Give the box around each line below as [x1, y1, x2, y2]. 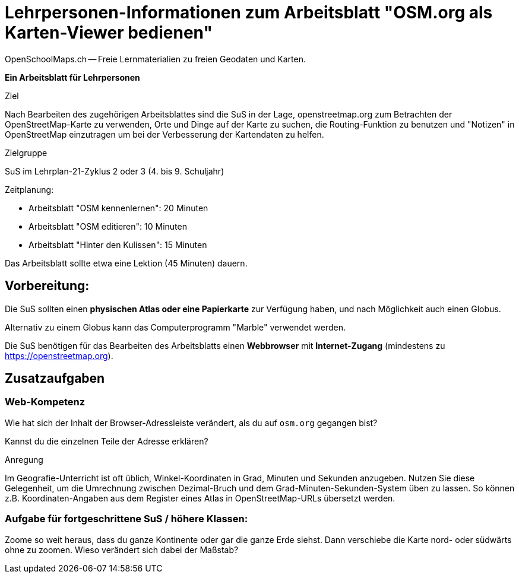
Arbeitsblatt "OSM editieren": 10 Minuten [29, 221, 187, 231]
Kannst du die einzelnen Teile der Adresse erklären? [5, 436, 208, 446]
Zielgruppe [5, 147, 48, 158]
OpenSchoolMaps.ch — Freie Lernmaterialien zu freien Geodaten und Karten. [5, 53, 306, 64]
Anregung [5, 454, 43, 465]
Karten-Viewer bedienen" [5, 23, 213, 43]
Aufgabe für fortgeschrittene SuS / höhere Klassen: [5, 513, 248, 525]
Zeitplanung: [5, 184, 54, 195]
